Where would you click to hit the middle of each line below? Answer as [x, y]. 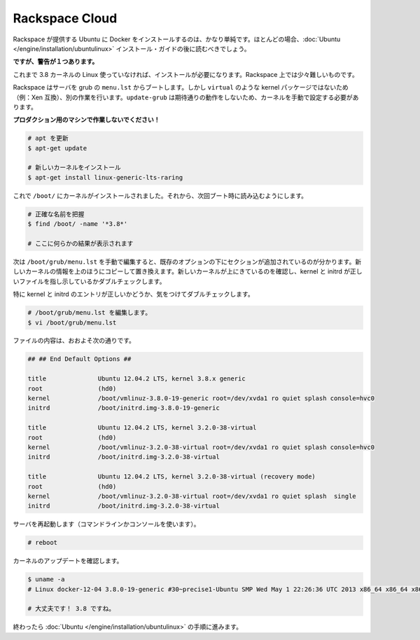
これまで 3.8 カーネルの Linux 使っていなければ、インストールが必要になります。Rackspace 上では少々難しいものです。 [185, 74]
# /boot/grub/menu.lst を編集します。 [90, 313]
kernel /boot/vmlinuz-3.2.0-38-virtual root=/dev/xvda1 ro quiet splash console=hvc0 [201, 447]
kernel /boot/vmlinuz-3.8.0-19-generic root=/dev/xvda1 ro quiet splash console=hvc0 [201, 398]
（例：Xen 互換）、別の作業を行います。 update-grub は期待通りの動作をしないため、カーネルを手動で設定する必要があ [186, 97]
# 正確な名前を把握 [56, 214]
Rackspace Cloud [65, 18]
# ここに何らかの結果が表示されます [80, 243]
